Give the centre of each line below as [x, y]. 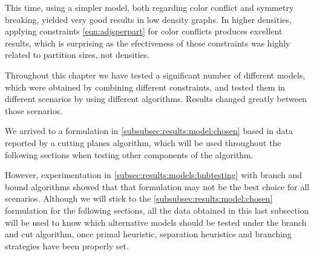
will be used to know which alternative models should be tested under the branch [156, 222]
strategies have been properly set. [67, 245]
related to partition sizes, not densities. [77, 55]
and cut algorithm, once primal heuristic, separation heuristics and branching [148, 234]
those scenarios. [34, 110]
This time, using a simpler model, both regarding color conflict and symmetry [149, 7]
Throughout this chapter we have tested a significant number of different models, [155, 75]
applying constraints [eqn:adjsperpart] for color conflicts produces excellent [144, 31]
